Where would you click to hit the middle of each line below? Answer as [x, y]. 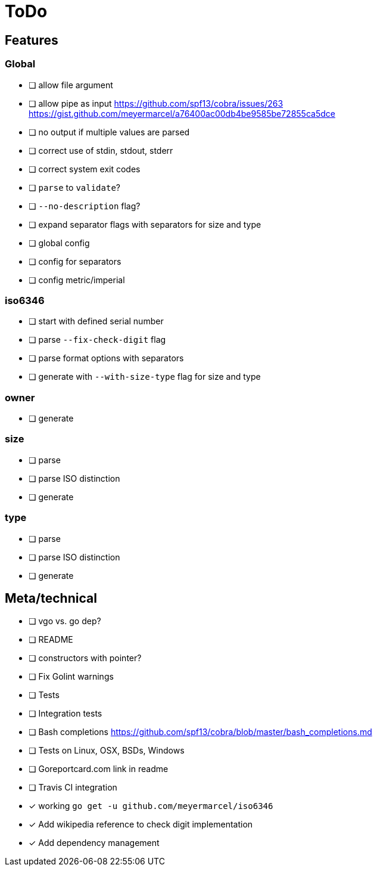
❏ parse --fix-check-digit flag [97, 340]
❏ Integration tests [66, 714]
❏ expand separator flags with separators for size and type [145, 224]
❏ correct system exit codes [85, 169]
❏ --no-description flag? [85, 206]
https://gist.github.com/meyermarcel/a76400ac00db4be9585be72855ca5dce [182, 113]
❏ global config [59, 243]
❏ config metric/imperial [77, 280]
